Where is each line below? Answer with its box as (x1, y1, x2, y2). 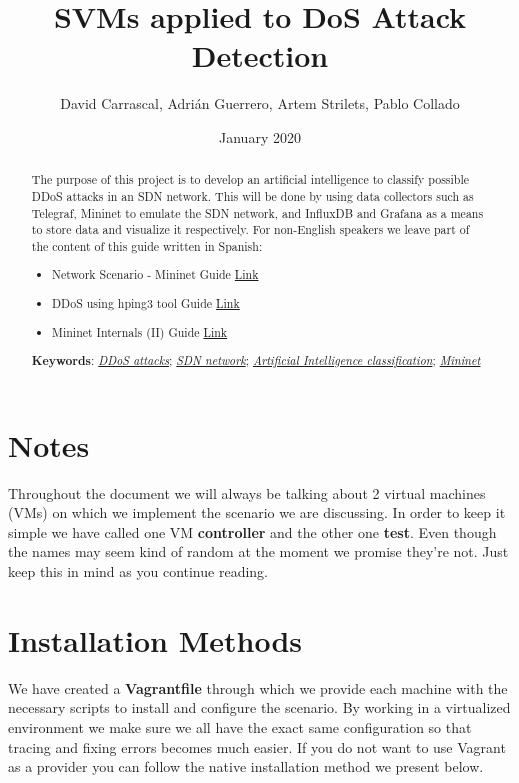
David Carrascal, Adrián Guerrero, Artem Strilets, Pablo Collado (60, 93, 460, 114)
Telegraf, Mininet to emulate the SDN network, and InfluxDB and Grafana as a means (31, 204, 484, 221)
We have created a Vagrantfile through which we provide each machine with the (8, 677, 508, 698)
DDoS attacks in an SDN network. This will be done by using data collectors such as (31, 187, 474, 204)
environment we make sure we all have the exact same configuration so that (8, 716, 472, 737)
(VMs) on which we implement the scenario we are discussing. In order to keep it (8, 502, 506, 523)
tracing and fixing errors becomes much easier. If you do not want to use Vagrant (8, 736, 506, 757)
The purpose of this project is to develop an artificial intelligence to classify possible (31, 171, 470, 188)
